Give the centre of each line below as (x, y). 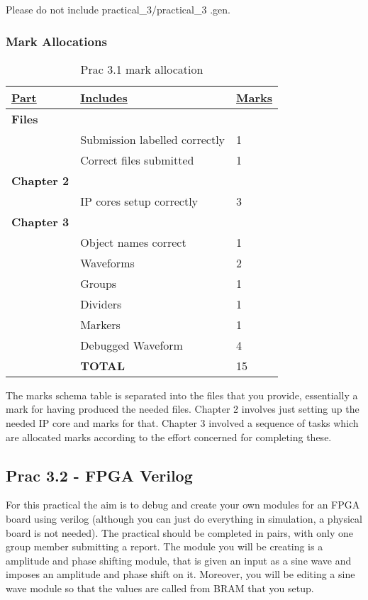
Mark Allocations (56, 41)
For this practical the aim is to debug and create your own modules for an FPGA (183, 505)
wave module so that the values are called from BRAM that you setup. (160, 588)
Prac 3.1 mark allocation (142, 69)
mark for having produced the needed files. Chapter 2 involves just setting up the (183, 409)
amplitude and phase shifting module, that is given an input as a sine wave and (179, 560)
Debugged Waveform (132, 345)
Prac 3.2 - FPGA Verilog (99, 475)
